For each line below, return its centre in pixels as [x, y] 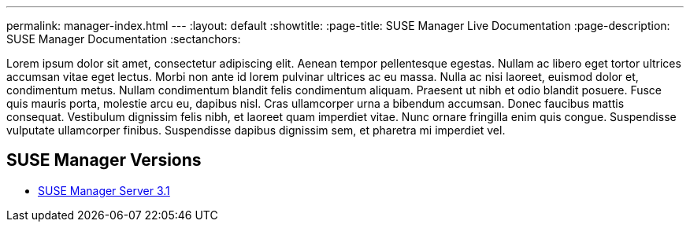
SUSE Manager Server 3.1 [104, 190]
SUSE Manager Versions [104, 160]
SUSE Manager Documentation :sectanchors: [124, 39]
